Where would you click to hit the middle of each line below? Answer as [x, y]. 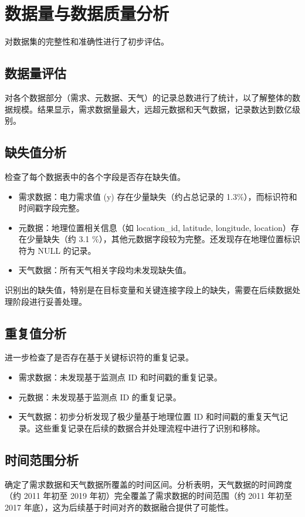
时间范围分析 [42, 459]
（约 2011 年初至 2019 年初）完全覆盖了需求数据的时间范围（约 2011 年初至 [148, 496]
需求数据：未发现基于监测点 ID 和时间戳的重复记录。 [120, 377]
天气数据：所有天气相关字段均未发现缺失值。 [105, 270]
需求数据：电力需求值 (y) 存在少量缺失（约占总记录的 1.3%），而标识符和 [158, 196]
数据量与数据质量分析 [87, 13]
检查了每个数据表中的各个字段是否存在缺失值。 [95, 176]
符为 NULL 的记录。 [57, 250]
